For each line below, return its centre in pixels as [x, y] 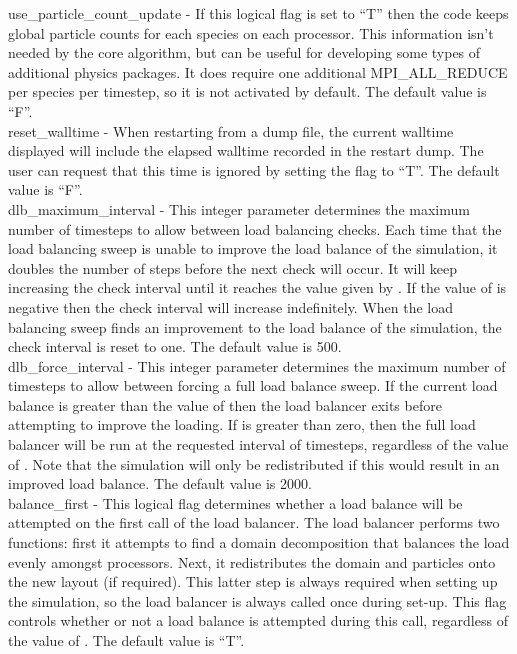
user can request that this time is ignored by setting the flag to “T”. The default [254, 169]
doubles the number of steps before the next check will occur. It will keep [233, 267]
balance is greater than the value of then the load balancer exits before [225, 404]
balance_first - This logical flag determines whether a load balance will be [235, 502]
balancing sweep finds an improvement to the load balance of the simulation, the [255, 326]
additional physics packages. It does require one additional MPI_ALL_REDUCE [258, 71]
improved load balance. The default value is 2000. [160, 483]
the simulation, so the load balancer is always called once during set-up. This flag [257, 600]
